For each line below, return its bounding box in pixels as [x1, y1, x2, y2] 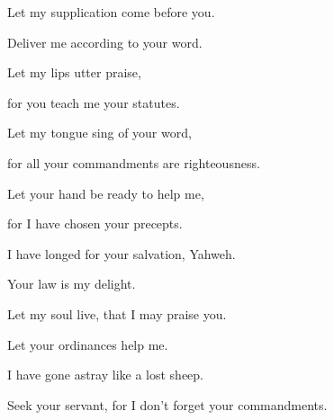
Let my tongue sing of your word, [7, 123, 192, 142]
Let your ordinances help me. [7, 335, 168, 353]
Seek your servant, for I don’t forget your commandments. [7, 395, 328, 414]
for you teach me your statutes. [7, 93, 180, 112]
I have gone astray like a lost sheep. [7, 365, 204, 384]
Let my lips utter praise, [7, 63, 141, 82]
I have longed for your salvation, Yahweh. [7, 244, 236, 263]
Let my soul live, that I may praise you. [7, 304, 227, 323]
